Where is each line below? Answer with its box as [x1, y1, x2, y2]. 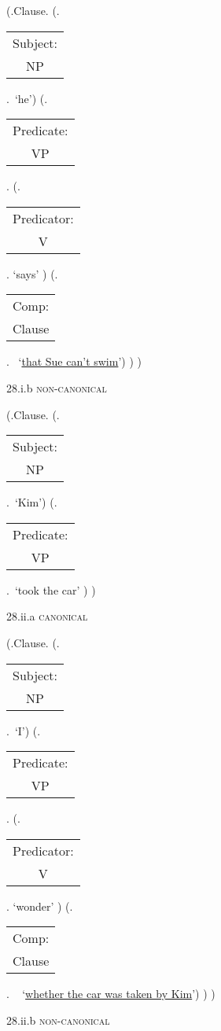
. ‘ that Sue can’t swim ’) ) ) [6, 353, 142, 370]
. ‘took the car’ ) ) [6, 581, 96, 598]
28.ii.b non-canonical [6, 1011, 110, 1028]
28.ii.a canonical [6, 608, 88, 624]
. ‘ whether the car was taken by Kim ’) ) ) [6, 985, 215, 1002]
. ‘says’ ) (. [6, 265, 58, 282]
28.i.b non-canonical [6, 379, 107, 396]
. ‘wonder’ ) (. [6, 897, 73, 914]
